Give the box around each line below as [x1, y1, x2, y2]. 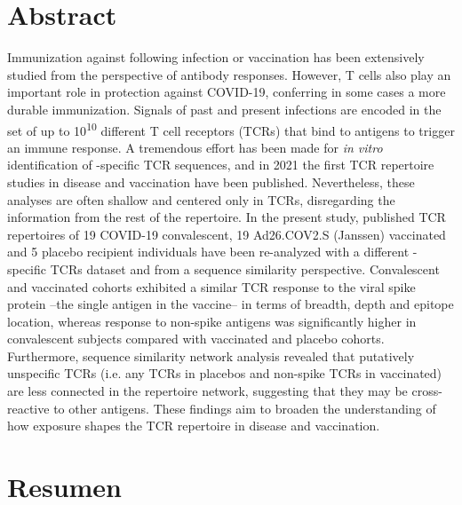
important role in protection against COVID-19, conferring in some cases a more [7, 83, 446, 101]
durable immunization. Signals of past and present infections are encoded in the [7, 99, 442, 118]
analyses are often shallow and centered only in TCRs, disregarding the [7, 190, 395, 209]
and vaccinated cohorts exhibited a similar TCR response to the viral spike [7, 277, 416, 296]
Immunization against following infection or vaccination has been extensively [7, 48, 425, 67]
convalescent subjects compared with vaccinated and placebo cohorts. [7, 329, 385, 348]
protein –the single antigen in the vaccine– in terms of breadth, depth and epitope [7, 295, 454, 313]
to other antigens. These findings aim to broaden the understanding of [53, 398, 436, 417]
